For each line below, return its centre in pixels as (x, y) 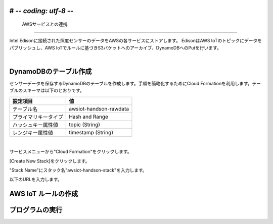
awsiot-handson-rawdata (99, 108)
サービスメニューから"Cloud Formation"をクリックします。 (71, 152)
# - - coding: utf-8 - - (41, 11)
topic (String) (85, 125)
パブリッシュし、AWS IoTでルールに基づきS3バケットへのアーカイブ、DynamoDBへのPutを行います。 (116, 47)
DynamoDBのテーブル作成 (51, 71)
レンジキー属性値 (33, 133)
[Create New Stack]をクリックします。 (50, 161)
